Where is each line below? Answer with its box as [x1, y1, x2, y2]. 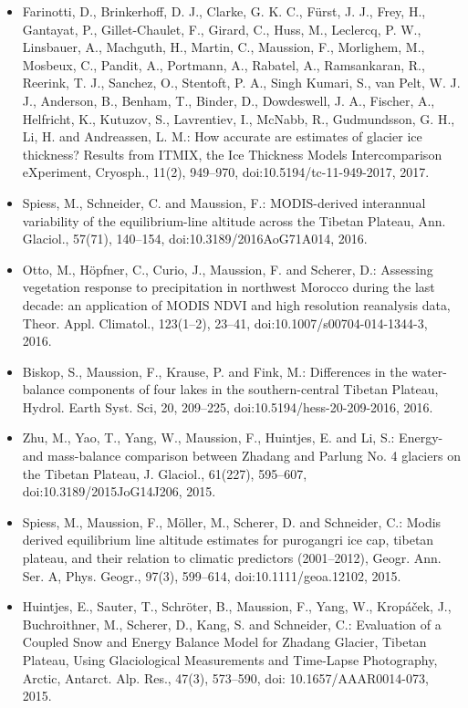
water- [411, 361, 447, 380]
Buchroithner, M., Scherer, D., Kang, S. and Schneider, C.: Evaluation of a [22, 614, 442, 633]
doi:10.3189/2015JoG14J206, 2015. [22, 482, 216, 501]
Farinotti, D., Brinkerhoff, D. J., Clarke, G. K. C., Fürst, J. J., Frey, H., [22, 2, 426, 20]
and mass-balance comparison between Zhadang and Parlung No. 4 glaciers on [22, 446, 461, 465]
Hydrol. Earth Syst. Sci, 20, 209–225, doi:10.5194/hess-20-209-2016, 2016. [22, 397, 433, 416]
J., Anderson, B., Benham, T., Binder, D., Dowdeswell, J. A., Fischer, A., [22, 90, 435, 109]
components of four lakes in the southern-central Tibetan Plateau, [68, 380, 439, 399]
